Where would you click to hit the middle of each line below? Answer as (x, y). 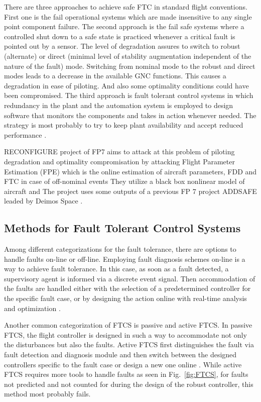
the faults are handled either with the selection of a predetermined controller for (127, 288)
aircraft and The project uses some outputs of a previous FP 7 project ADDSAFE (130, 191)
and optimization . (32, 308)
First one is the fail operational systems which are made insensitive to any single (128, 16)
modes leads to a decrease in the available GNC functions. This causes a (115, 76)
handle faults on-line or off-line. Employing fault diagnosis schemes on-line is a (125, 259)
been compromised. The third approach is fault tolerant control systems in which (129, 95)
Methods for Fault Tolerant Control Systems (122, 228)
